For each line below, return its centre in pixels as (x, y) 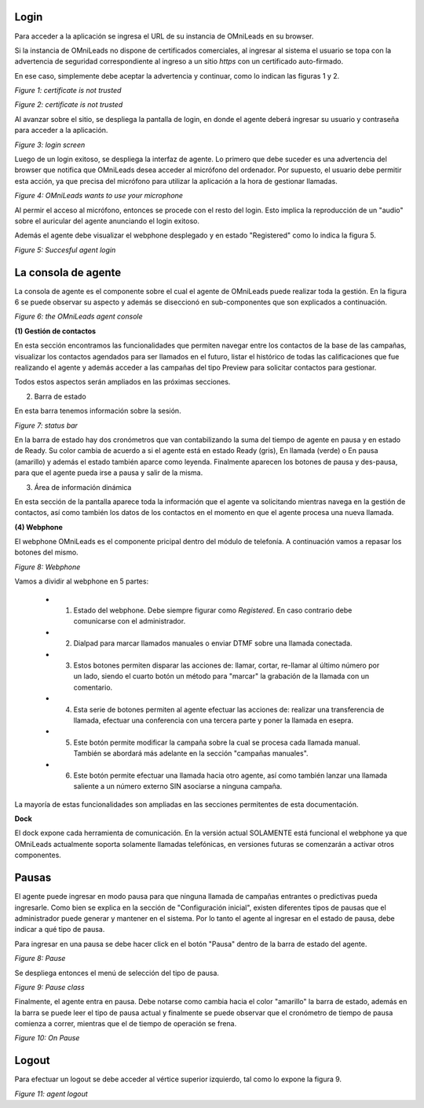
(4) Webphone (38, 527)
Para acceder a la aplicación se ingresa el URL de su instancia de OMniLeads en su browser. (164, 36)
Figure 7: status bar (46, 425)
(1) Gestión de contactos (55, 331)
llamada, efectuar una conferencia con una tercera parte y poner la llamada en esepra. (213, 720)
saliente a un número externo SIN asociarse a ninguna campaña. (178, 786)
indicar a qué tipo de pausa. (60, 929)
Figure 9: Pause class (50, 987)
